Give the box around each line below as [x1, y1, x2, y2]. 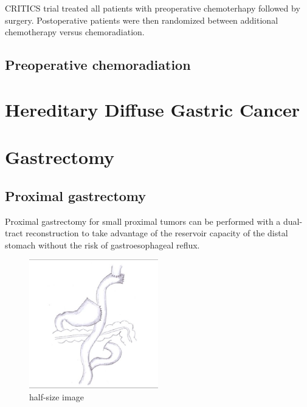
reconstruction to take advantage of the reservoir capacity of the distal [26, 227, 288, 239]
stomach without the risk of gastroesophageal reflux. [5, 238, 200, 251]
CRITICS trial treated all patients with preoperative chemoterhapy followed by [5, 2, 300, 14]
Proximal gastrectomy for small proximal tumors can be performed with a [5, 214, 281, 227]
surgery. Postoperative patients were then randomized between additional [5, 13, 278, 26]
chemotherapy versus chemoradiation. [5, 26, 145, 38]
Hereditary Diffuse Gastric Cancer [5, 97, 300, 121]
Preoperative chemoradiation [5, 55, 191, 74]
